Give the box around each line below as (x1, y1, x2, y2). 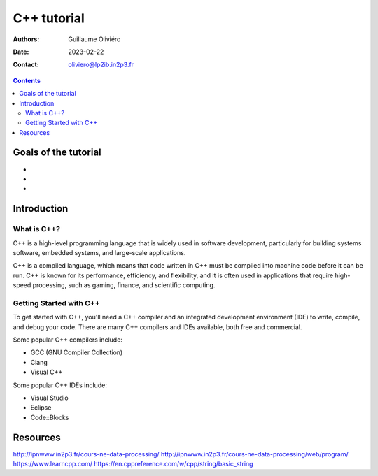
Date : (13, 48, 29, 56)
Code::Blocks (30, 413, 69, 421)
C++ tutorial (13, 10, 85, 26)
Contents (13, 76, 41, 85)
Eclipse (30, 403, 52, 412)
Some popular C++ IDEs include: (13, 381, 108, 389)
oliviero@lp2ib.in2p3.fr (68, 60, 134, 69)
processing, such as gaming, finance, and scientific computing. (32, 281, 216, 289)
